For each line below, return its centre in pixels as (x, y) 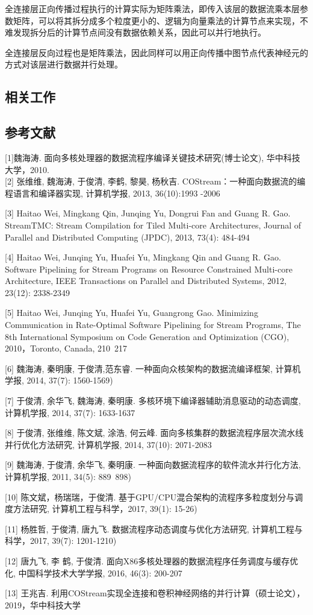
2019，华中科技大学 (43, 604)
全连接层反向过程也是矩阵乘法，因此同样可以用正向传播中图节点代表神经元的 (156, 52)
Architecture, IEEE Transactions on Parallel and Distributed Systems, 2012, (146, 281)
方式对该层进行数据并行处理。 (64, 64)
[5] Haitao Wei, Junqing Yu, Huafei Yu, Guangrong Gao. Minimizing (132, 313)
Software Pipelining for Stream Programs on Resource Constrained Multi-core (149, 269)
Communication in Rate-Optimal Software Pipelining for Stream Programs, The (153, 325)
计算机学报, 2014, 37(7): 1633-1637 (70, 412)
